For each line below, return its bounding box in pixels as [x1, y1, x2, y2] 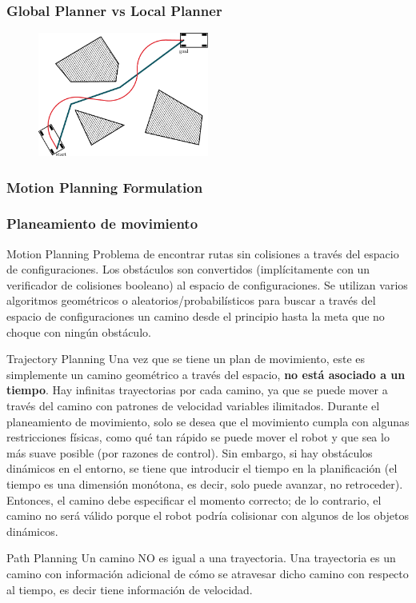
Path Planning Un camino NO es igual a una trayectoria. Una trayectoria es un [6, 549, 396, 566]
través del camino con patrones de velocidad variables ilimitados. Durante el [6, 397, 380, 414]
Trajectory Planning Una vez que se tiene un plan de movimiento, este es [6, 350, 366, 367]
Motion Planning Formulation [6, 177, 203, 197]
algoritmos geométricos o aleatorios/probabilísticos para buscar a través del [6, 292, 376, 309]
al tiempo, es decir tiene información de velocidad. [6, 581, 253, 597]
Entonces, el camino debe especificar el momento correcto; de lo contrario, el [6, 491, 382, 508]
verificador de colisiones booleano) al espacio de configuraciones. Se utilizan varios [6, 276, 408, 293]
